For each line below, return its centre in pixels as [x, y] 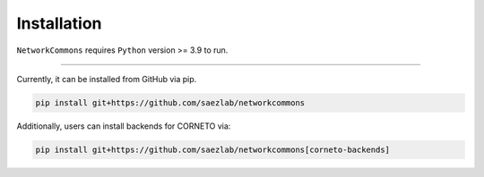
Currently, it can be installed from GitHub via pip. [107, 79]
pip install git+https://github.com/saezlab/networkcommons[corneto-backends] [212, 149]
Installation [59, 23]
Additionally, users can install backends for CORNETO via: [124, 126]
